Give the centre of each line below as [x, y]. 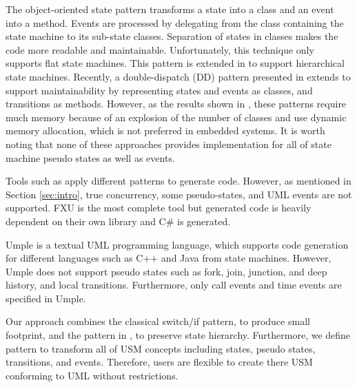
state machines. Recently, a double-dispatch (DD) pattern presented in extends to [178, 76]
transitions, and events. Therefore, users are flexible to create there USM [159, 362]
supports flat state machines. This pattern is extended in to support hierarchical [175, 63]
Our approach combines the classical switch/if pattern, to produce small [158, 321]
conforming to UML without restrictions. [92, 375]
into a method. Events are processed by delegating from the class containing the [175, 22]
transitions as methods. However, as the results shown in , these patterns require [176, 104]
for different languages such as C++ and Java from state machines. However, [169, 258]
